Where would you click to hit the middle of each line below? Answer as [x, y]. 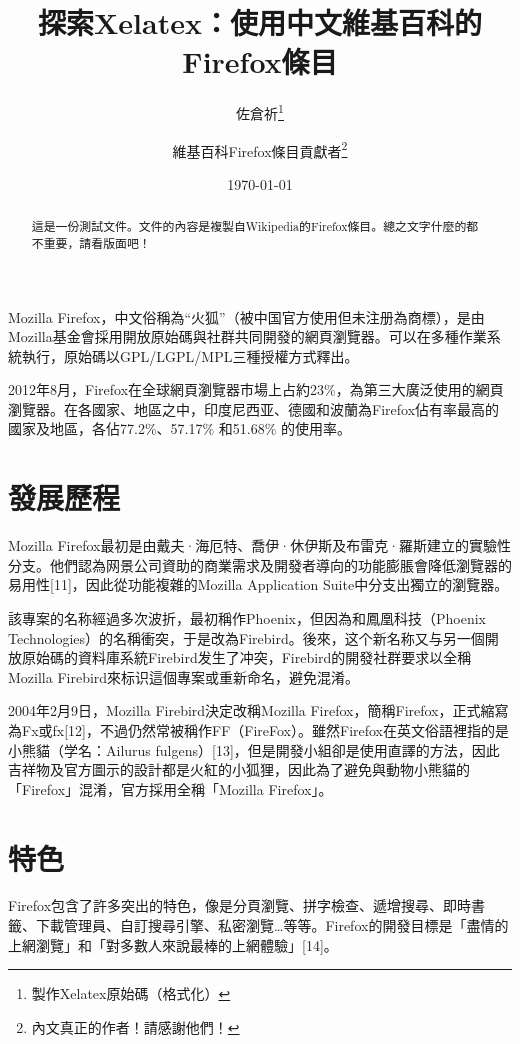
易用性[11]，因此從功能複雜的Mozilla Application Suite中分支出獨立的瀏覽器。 [258, 584]
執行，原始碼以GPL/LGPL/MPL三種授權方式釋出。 [190, 355]
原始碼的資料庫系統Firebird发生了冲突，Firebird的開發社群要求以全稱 [246, 657]
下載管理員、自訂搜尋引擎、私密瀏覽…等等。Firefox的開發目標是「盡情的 [272, 925]
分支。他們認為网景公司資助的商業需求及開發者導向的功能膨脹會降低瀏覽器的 [260, 564]
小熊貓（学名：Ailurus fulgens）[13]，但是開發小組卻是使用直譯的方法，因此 [254, 749]
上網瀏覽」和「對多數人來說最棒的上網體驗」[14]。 [173, 944]
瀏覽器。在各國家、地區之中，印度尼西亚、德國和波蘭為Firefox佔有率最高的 [254, 408]
